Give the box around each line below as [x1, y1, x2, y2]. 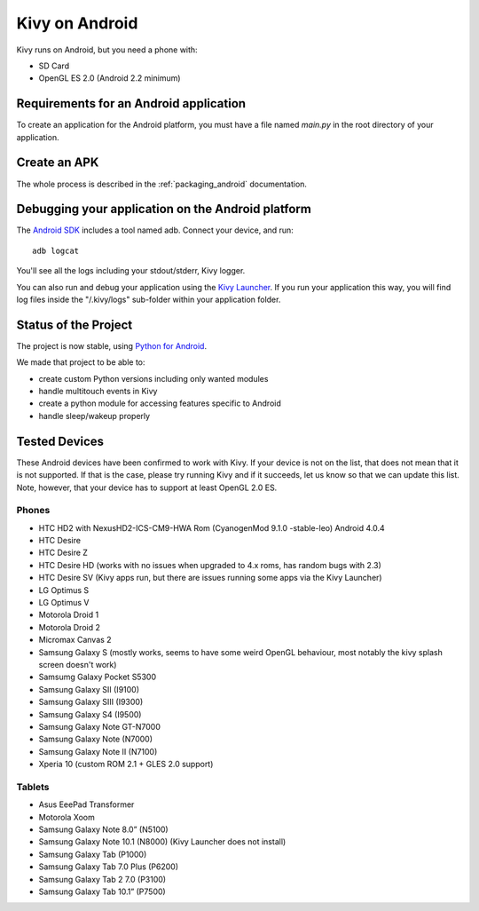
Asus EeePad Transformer [38, 799, 135, 810]
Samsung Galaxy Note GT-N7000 [38, 721, 161, 732]
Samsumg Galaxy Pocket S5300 [38, 671, 157, 683]
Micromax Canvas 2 [38, 635, 112, 646]
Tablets [16, 780, 50, 793]
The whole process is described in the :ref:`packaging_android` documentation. [16, 178, 308, 189]
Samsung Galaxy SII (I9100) [38, 684, 140, 694]
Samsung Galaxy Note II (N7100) [38, 746, 158, 757]
